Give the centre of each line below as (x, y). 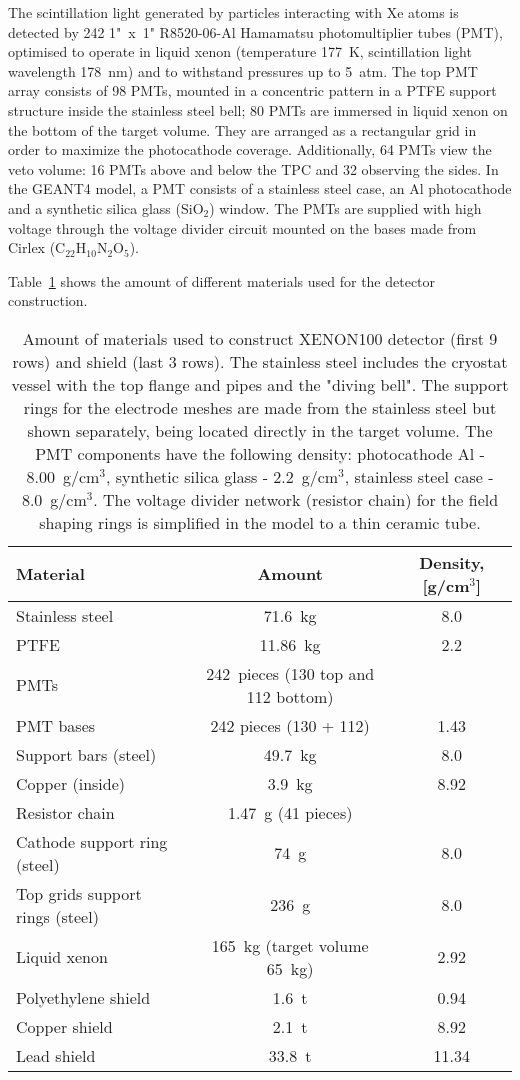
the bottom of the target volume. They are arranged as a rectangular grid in (242, 129)
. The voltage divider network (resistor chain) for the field (296, 499)
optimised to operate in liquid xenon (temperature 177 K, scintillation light (240, 51)
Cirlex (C (37, 247)
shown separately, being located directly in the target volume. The (260, 430)
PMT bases (56, 725)
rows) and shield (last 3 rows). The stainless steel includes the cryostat (260, 361)
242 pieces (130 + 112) (290, 725)
